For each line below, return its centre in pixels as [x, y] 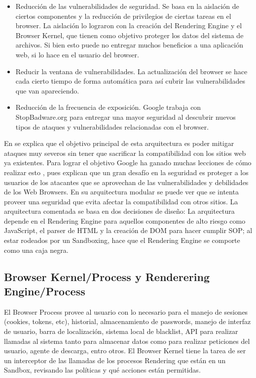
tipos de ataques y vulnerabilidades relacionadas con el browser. [112, 126]
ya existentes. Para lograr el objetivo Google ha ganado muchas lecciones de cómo [128, 163]
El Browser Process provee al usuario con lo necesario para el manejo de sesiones [126, 311]
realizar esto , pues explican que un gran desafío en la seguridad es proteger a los [126, 172]
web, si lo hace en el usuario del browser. [77, 54]
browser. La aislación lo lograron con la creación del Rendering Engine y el [129, 25]
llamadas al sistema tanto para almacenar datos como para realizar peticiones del [127, 341]
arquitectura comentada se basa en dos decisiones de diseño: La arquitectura [119, 211]
